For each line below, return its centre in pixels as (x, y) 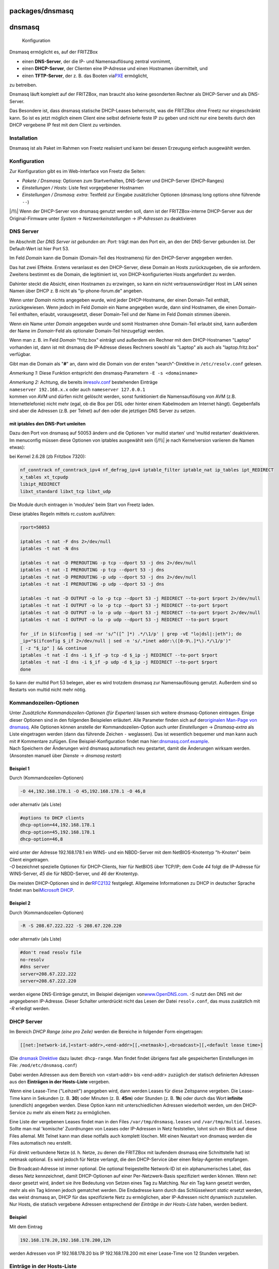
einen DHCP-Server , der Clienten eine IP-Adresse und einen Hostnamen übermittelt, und (115, 69)
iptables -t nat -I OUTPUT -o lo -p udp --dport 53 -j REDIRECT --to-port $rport (124, 620)
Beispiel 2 (20, 903)
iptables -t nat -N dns (50, 549)
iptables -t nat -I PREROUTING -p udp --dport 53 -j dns (92, 584)
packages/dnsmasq (42, 11)
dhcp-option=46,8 (42, 839)
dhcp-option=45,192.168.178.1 (57, 832)
